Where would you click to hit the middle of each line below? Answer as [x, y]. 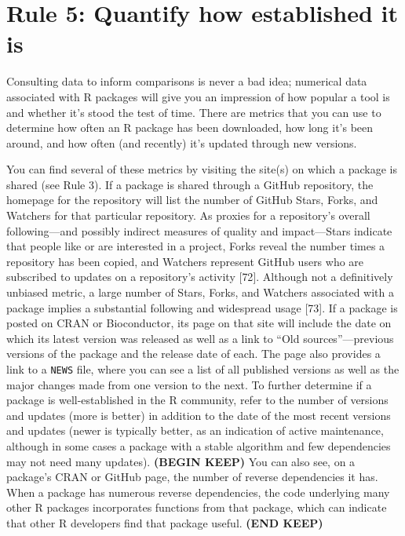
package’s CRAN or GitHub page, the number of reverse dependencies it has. [192, 477]
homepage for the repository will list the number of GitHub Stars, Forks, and [192, 200]
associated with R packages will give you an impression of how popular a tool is [198, 96]
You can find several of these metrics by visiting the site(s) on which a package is [202, 169]
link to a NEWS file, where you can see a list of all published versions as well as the [203, 369]
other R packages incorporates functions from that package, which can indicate [197, 507]
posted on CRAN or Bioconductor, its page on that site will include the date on [199, 323]
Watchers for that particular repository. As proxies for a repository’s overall [188, 215]
